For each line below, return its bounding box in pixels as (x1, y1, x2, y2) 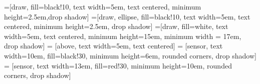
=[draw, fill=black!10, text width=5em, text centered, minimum (4, 1, 201, 11)
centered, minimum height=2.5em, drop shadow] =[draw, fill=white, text (4, 21, 228, 31)
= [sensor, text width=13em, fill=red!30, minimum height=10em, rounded (4, 60, 232, 70)
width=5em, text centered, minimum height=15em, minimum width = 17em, (4, 30, 241, 41)
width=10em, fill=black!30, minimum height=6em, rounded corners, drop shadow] (4, 50, 256, 60)
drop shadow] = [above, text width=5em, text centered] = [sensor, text (4, 40, 223, 51)
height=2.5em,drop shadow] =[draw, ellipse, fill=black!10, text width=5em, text (4, 11, 250, 21)
